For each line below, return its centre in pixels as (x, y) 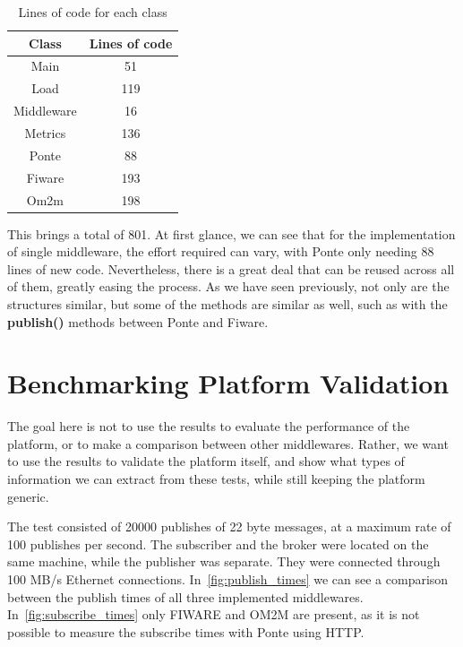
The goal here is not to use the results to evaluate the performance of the (209, 426)
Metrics (45, 132)
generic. (28, 496)
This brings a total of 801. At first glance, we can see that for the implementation (231, 233)
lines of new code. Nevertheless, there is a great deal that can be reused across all (231, 268)
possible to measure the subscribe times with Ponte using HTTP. (186, 631)
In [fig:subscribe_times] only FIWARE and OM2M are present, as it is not (214, 614)
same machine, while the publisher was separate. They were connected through (224, 561)
